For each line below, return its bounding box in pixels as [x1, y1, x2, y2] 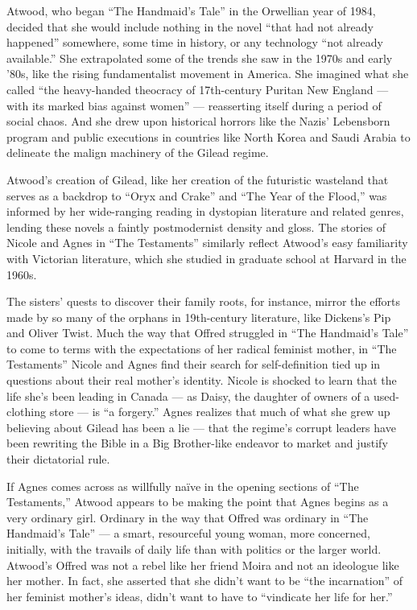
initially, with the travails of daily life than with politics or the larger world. [6, 541, 382, 557]
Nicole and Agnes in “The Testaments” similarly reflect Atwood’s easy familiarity [6, 234, 408, 251]
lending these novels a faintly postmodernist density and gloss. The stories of [6, 218, 386, 235]
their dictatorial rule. [6, 451, 110, 468]
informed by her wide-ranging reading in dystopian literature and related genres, [6, 203, 404, 220]
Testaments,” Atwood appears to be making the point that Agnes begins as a [6, 493, 389, 510]
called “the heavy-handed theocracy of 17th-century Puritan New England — [6, 80, 389, 97]
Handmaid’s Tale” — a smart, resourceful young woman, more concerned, [6, 525, 370, 542]
